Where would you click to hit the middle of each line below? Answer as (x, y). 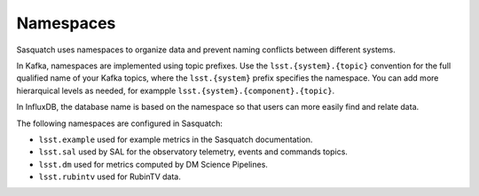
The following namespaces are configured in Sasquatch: (120, 123)
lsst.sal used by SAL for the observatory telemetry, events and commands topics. (193, 152)
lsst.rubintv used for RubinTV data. (110, 176)
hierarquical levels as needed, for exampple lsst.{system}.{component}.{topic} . (176, 90)
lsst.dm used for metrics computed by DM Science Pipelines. (153, 164)
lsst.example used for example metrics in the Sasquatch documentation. (176, 139)
